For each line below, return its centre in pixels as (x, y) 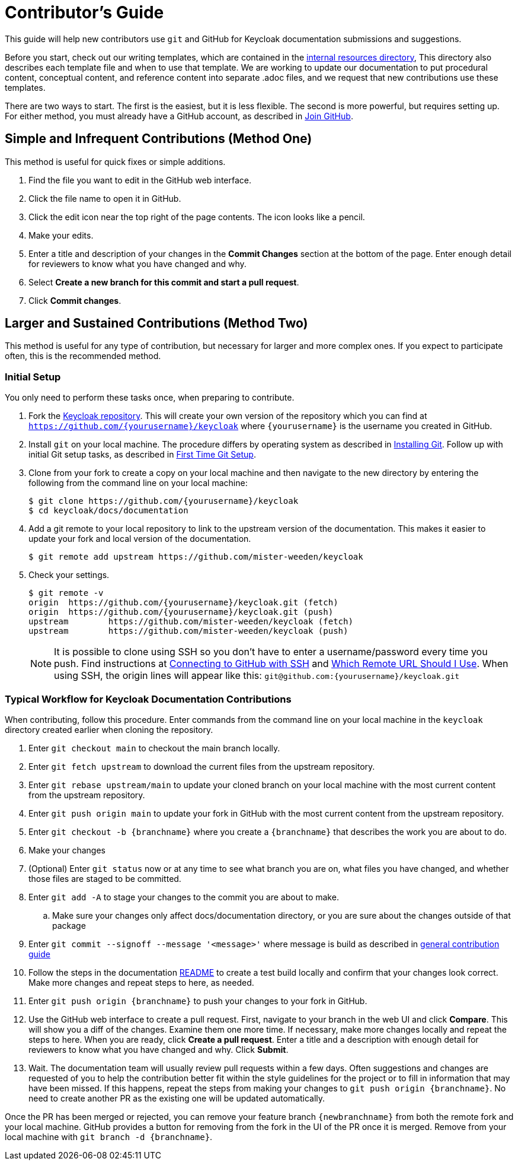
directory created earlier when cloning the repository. (109, 729)
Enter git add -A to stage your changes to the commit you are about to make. (184, 897)
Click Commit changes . (75, 300)
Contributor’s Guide (84, 12)
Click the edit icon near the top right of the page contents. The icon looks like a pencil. (197, 217)
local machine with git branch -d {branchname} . (109, 1137)
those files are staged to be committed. (105, 878)
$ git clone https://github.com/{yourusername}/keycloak (164, 501)
